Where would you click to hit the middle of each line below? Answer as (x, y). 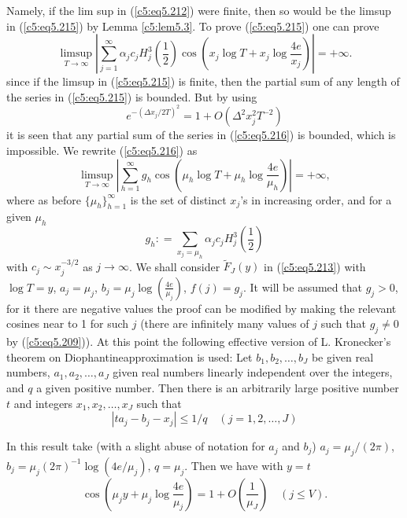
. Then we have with (234, 465)
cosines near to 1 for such (68, 323)
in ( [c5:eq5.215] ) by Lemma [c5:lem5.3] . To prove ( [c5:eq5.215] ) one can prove (193, 26)
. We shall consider (174, 266)
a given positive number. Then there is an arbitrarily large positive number (218, 387)
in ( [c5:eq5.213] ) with (315, 266)
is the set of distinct (178, 199)
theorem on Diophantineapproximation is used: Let (129, 356)
